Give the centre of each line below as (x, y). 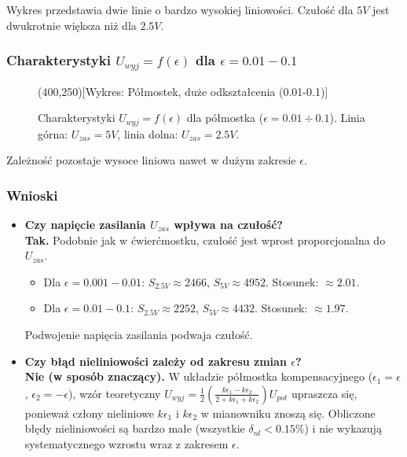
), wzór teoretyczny (114, 393)
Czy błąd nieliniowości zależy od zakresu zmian (156, 361)
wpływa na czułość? (228, 224)
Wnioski (32, 195)
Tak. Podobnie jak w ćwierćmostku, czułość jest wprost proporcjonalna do (205, 240)
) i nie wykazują (343, 428)
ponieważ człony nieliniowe (89, 413)
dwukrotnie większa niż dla (71, 25)
